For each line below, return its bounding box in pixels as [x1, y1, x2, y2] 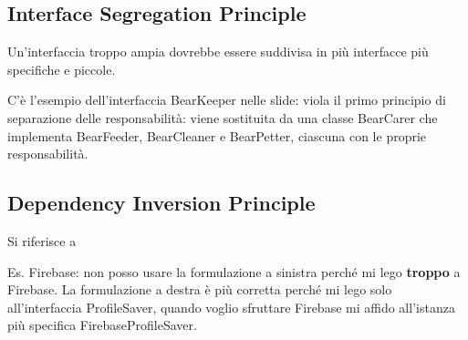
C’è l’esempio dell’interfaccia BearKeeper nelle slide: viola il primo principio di [7, 90, 446, 109]
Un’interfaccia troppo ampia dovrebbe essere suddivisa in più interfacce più [7, 42, 429, 61]
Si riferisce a [7, 231, 77, 250]
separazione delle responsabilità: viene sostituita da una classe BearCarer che [7, 108, 438, 127]
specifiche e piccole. [7, 59, 116, 78]
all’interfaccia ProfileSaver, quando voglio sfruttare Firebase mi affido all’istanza [7, 297, 455, 316]
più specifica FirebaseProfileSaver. [7, 315, 197, 335]
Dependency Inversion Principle [7, 189, 316, 217]
